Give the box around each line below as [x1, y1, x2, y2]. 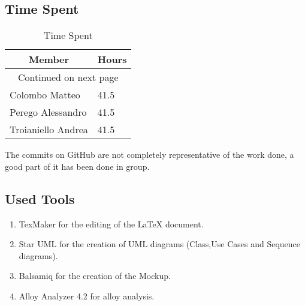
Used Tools [5, 189, 75, 208]
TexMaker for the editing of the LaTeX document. [19, 217, 204, 230]
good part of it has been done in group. [5, 160, 150, 172]
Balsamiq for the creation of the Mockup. [19, 269, 171, 282]
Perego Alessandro [10, 105, 87, 119]
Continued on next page [17, 70, 119, 85]
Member [28, 52, 70, 67]
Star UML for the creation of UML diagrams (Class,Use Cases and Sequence [19, 238, 300, 250]
